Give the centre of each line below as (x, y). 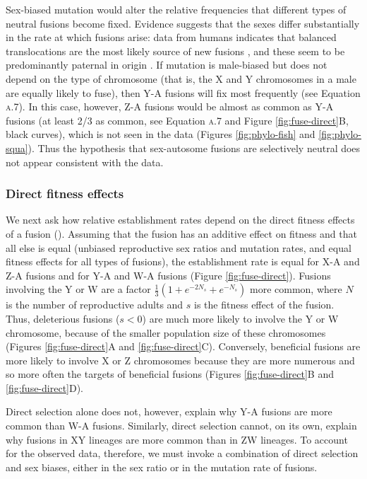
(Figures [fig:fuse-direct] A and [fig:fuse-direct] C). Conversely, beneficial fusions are (183, 346)
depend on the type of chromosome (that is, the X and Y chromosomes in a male (181, 78)
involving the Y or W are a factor (78, 289)
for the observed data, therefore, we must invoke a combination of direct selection (182, 453)
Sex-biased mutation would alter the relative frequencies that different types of (176, 9)
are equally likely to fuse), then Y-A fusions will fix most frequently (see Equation (183, 92)
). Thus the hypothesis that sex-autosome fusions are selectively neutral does (194, 148)
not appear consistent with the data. (85, 162)
